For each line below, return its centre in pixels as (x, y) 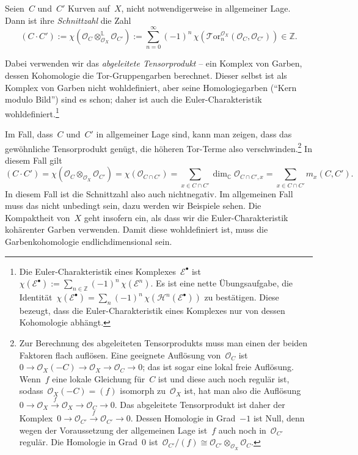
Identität (36, 297)
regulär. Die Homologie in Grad (79, 442)
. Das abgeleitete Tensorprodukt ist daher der (200, 404)
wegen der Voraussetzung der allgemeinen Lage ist (113, 430)
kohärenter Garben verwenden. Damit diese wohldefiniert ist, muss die (137, 229)
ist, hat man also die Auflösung (243, 391)
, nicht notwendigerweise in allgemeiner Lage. (206, 8)
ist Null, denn (279, 418)
